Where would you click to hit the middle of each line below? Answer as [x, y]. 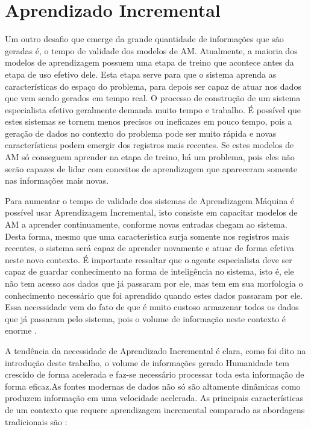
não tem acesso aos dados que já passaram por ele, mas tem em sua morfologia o [154, 283]
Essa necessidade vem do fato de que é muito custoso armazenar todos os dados [152, 307]
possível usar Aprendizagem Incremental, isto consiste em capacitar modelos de [151, 212]
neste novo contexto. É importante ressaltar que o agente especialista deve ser [149, 259]
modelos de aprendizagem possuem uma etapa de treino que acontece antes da [149, 62]
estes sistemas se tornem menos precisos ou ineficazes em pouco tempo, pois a [149, 121]
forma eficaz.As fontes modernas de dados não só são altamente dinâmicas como [153, 386]
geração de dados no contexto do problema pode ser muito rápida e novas [141, 133]
